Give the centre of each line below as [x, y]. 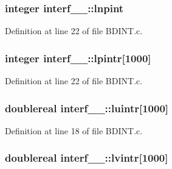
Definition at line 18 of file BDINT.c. [74, 130]
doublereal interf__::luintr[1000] [87, 108]
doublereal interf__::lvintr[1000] [87, 158]
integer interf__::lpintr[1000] [78, 58]
